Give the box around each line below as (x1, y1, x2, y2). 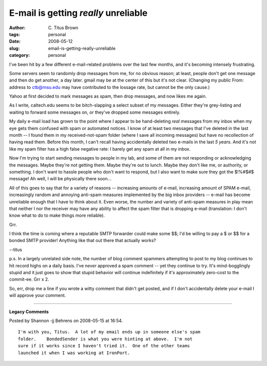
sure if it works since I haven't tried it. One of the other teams (18, 343, 190, 349)
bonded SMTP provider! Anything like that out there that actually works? (9, 238, 156, 244)
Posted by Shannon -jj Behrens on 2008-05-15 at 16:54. (9, 318, 123, 324)
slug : (9, 45, 20, 51)
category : (9, 52, 30, 58)
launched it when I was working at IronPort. (18, 350, 131, 356)
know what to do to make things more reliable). (9, 212, 105, 218)
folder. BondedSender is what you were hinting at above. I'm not (18, 336, 193, 342)
